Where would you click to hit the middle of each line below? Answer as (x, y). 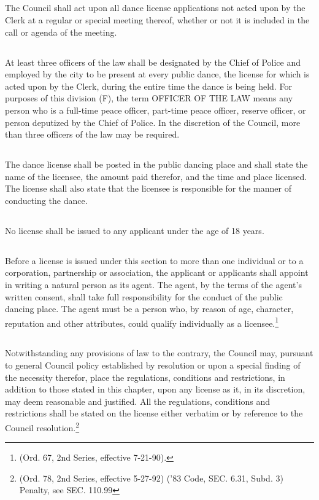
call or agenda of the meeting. (61, 32)
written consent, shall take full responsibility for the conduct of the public (144, 296)
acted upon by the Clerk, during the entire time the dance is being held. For (148, 86)
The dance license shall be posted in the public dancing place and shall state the (156, 164)
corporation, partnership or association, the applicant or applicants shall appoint (157, 272)
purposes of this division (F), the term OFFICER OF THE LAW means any (149, 98)
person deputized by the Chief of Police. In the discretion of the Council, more (153, 122)
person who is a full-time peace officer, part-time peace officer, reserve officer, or (156, 110)
